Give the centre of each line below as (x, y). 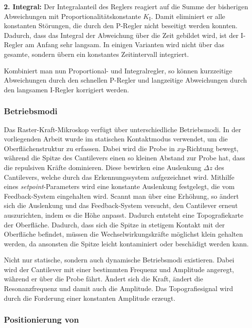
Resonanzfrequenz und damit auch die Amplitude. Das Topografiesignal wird (118, 288)
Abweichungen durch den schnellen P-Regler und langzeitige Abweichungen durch (126, 80)
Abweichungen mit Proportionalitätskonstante (72, 16)
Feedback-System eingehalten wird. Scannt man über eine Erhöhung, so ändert (121, 196)
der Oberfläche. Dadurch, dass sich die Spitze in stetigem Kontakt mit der (115, 224)
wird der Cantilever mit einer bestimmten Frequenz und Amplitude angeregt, (119, 269)
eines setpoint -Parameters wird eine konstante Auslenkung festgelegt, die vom (119, 186)
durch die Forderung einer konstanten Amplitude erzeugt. (90, 298)
